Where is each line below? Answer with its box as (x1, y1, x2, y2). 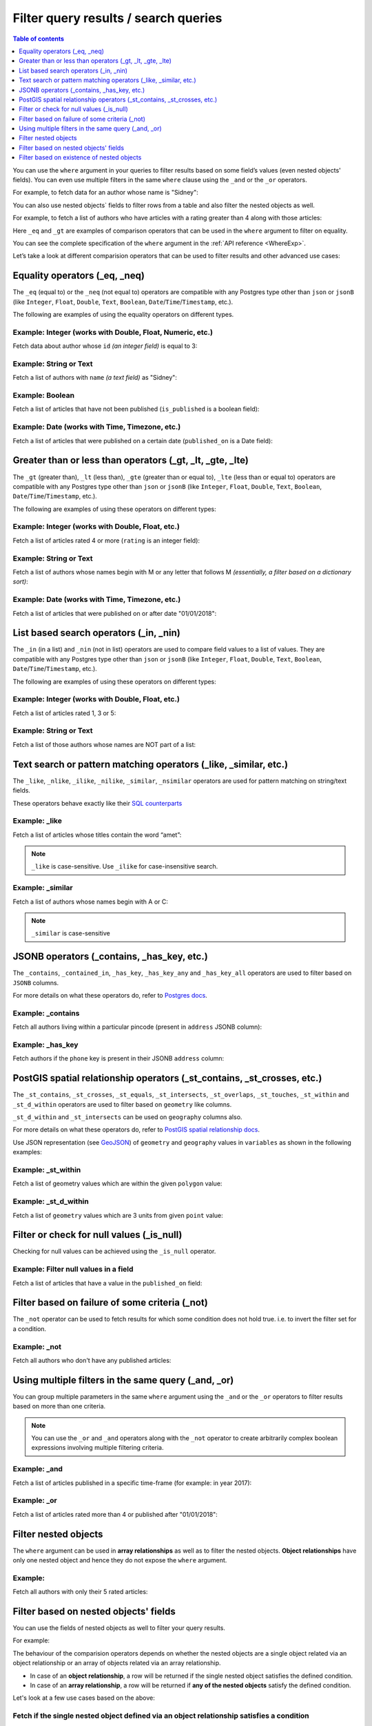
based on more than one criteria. (12, 1402, 106, 1410)
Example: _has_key (12, 1040, 79, 1049)
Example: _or (12, 1495, 58, 1505)
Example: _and (12, 1464, 63, 1474)
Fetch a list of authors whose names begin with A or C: (12, 898, 169, 906)
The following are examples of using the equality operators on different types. (12, 311, 234, 319)
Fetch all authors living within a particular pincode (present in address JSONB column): (12, 1022, 262, 1031)
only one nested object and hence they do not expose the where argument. (12, 1556, 227, 1564)
